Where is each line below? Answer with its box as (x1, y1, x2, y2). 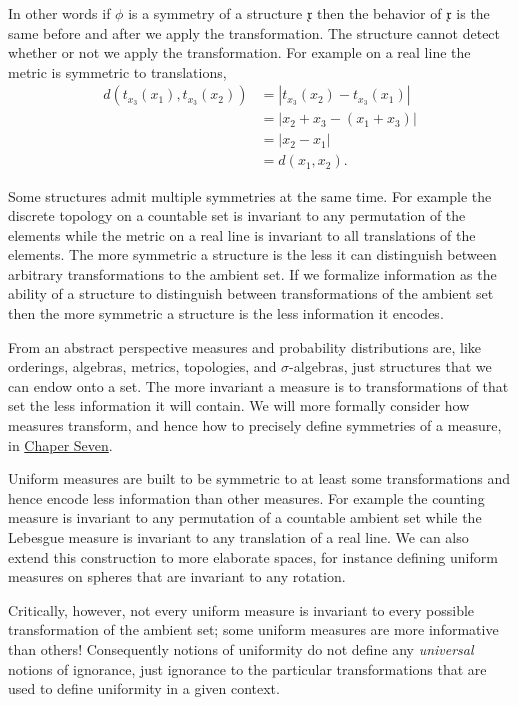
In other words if (8, 3, 111, 23)
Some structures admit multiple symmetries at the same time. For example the (8, 185, 492, 206)
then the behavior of (317, 3, 442, 23)
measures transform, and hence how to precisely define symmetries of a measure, (8, 415, 502, 436)
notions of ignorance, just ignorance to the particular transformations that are (8, 658, 487, 679)
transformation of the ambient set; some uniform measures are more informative (8, 619, 499, 640)
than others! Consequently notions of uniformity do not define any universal (8, 638, 474, 659)
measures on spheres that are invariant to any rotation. (8, 566, 346, 587)
